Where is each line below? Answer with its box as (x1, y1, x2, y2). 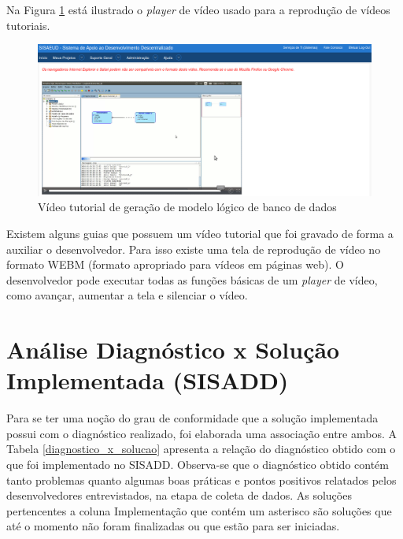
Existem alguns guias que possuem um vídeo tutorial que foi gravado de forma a (6, 225, 394, 241)
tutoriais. (6, 17, 50, 33)
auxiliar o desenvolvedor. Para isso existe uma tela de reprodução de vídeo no (6, 240, 381, 257)
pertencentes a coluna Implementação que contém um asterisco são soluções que (6, 502, 392, 519)
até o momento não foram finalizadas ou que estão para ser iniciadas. (6, 518, 340, 534)
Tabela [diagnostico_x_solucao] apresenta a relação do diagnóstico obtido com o (6, 440, 396, 457)
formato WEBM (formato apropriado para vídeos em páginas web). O (6, 256, 344, 273)
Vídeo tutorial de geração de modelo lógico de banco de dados (38, 199, 337, 215)
